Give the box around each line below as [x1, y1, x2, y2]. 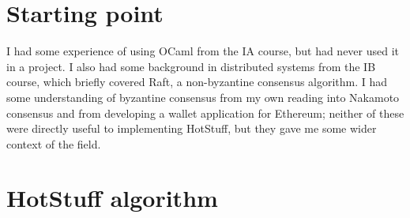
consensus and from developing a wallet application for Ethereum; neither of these [6, 104, 404, 121]
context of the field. [6, 135, 101, 152]
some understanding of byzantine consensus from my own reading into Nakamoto [6, 88, 400, 105]
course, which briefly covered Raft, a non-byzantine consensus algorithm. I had [6, 73, 388, 90]
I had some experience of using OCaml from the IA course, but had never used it [6, 43, 400, 59]
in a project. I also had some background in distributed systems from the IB [6, 58, 376, 74]
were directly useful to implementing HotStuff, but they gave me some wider [6, 120, 377, 137]
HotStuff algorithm [6, 182, 218, 214]
